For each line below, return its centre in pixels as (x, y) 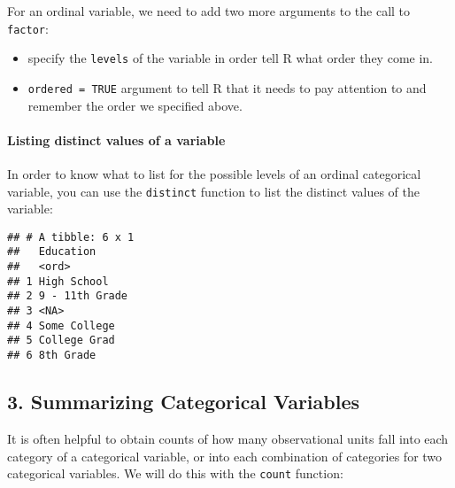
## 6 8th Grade (52, 356)
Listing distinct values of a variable (116, 139)
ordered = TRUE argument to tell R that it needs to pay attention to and (227, 87)
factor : (28, 28)
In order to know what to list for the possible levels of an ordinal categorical (214, 173)
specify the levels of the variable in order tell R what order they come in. (230, 58)
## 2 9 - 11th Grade (68, 296)
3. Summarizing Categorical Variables (183, 402)
